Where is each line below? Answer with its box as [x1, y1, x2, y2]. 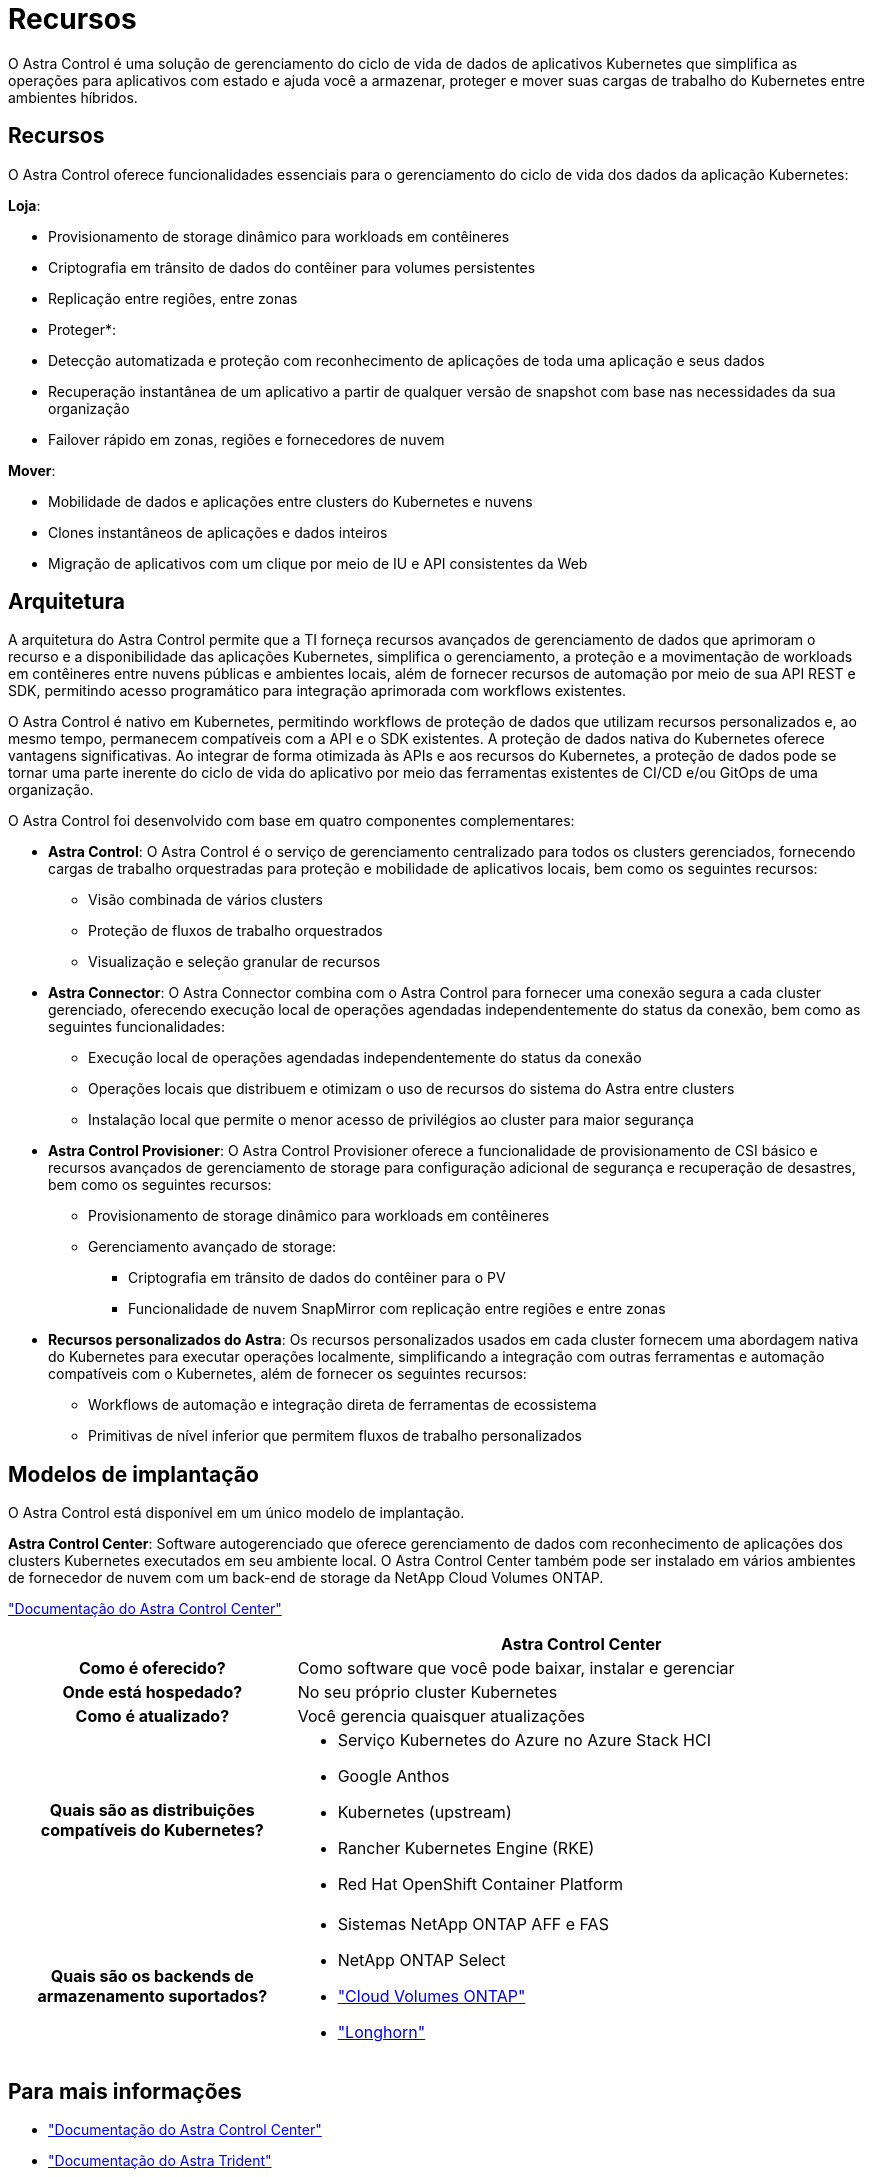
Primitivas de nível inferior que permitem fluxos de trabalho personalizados [88, 1427, 582, 1445]
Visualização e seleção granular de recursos [88, 953, 381, 971]
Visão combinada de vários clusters [88, 891, 323, 909]
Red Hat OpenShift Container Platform [337, 1874, 623, 1895]
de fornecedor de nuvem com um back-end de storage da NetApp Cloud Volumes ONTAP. [8, 1569, 604, 1587]
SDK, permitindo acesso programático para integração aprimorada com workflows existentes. [8, 682, 627, 700]
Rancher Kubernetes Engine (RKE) [337, 1838, 595, 1859]
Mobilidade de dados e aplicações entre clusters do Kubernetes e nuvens [48, 492, 533, 510]
